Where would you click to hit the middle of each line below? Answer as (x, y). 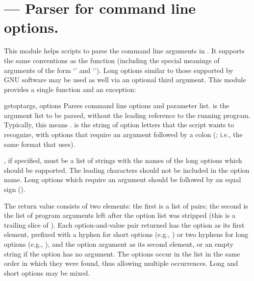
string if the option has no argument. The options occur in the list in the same (122, 253)
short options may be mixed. (47, 272)
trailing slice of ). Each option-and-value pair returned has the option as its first (124, 224)
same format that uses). (40, 144)
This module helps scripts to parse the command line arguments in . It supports (124, 51)
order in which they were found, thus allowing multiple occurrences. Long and (121, 263)
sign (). (15, 189)
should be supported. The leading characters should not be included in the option (127, 170)
